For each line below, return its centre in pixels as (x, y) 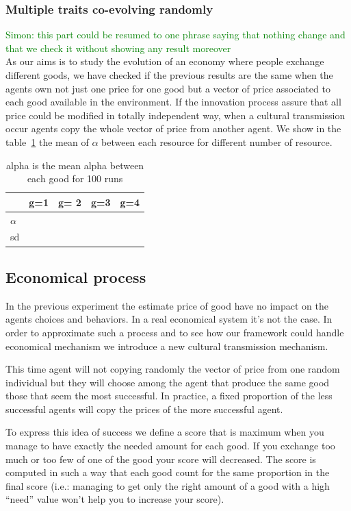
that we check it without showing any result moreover (118, 48)
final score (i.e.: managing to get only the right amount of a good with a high (168, 485)
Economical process (76, 276)
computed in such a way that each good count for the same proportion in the (168, 472)
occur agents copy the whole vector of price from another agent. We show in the (173, 128)
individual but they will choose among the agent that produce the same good (168, 382)
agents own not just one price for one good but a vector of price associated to (168, 88)
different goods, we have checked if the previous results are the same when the (169, 75)
